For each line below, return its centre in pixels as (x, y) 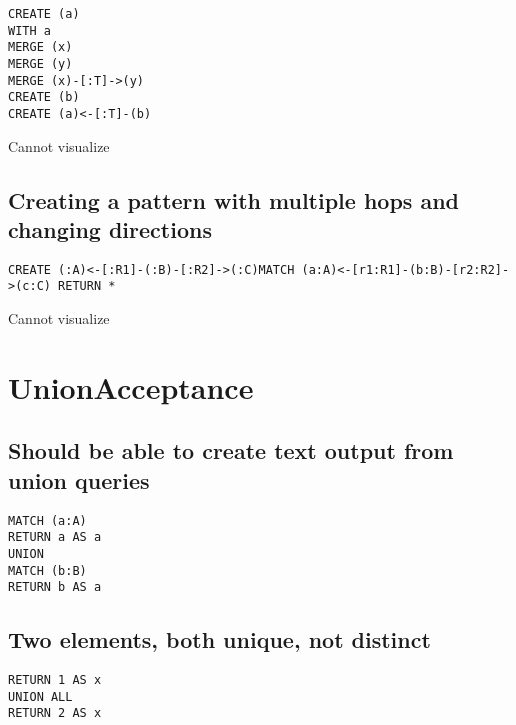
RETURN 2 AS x (55, 713)
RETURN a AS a (55, 537)
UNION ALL (40, 696)
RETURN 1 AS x (55, 680)
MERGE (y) (40, 63)
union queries (79, 479)
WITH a (29, 30)
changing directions (110, 228)
